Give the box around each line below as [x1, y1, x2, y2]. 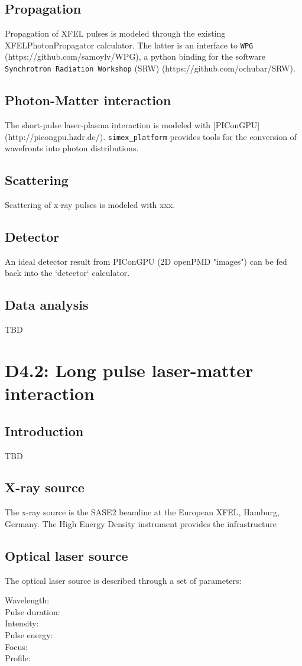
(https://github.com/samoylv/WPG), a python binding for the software [5, 50, 265, 63]
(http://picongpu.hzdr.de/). [5, 130, 106, 142]
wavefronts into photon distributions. [5, 142, 139, 154]
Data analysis [5, 295, 89, 314]
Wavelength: [5, 594, 50, 606]
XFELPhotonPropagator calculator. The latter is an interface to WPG [5, 38, 254, 51]
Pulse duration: [5, 605, 60, 618]
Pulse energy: [5, 629, 53, 641]
